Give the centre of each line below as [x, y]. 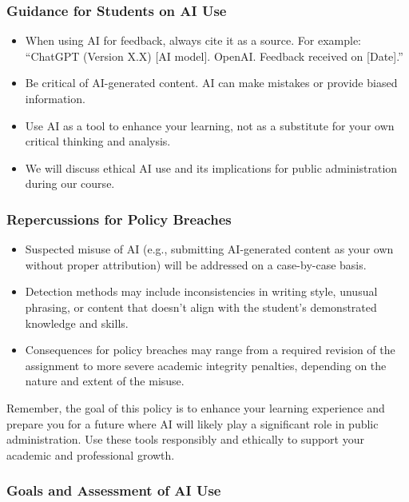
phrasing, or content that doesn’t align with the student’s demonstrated [201, 307]
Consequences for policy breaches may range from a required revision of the [210, 350]
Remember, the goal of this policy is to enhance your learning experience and [196, 407]
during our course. [70, 183]
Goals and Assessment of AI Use [114, 490]
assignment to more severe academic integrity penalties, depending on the [206, 365]
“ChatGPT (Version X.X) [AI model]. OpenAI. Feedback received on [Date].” [214, 56]
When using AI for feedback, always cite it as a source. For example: [193, 40]
